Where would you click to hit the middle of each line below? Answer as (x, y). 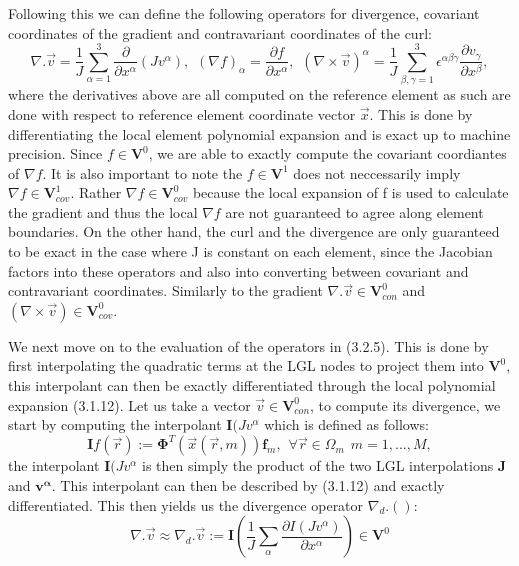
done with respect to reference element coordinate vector (182, 113)
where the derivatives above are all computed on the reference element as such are (259, 94)
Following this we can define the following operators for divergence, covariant (244, 13)
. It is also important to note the (142, 172)
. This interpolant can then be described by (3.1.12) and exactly (248, 484)
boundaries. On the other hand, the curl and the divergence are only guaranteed (254, 231)
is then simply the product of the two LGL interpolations (317, 465)
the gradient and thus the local (103, 211)
